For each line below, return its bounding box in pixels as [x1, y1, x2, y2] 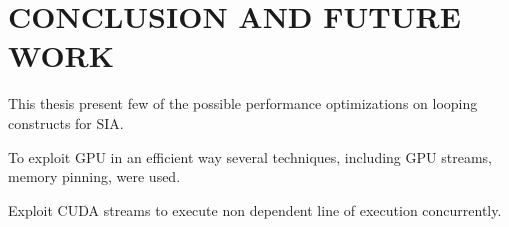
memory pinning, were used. [8, 166, 181, 187]
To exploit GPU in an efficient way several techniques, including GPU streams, [8, 146, 492, 167]
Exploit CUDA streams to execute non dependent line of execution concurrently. [8, 199, 502, 220]
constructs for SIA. [8, 112, 124, 133]
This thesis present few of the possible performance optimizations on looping [8, 93, 478, 114]
